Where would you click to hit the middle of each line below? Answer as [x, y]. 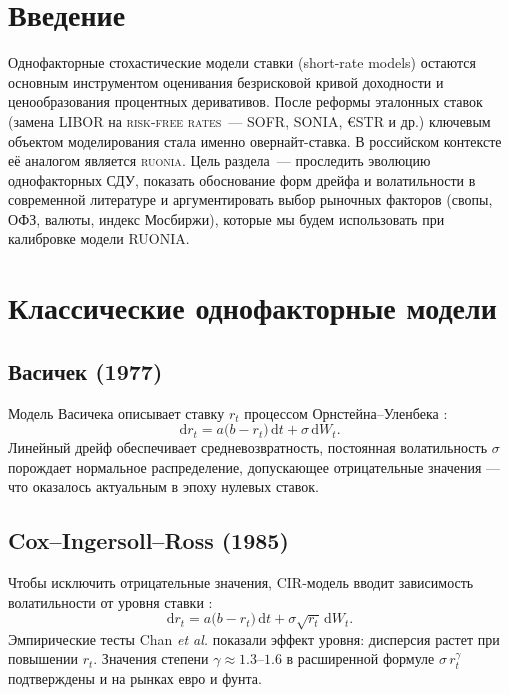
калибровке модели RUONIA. [99, 238]
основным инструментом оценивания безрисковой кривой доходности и [226, 81]
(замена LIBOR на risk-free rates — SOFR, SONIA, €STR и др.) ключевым [249, 120]
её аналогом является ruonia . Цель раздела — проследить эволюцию [219, 160]
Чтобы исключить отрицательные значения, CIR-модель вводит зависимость [241, 582]
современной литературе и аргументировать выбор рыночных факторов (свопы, [250, 199]
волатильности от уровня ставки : [110, 601]
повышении [43, 658]
